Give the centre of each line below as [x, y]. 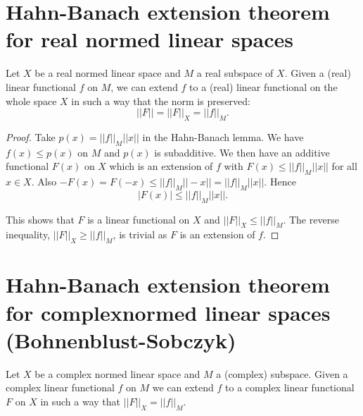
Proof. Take [31, 136]
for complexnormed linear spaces [168, 312]
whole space [31, 100]
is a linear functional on [139, 219]
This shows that [40, 219]
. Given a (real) [318, 73]
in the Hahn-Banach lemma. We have [223, 136]
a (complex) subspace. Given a [282, 373]
